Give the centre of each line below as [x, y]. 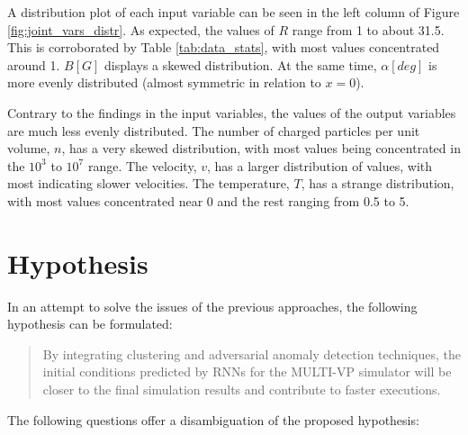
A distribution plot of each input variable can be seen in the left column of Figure [234, 12]
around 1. [34, 64]
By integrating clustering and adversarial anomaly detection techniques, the [252, 353]
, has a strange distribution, [378, 183]
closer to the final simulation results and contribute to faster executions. [242, 390]
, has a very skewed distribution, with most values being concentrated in [261, 148]
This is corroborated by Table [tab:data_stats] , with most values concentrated [224, 47]
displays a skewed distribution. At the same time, [241, 64]
